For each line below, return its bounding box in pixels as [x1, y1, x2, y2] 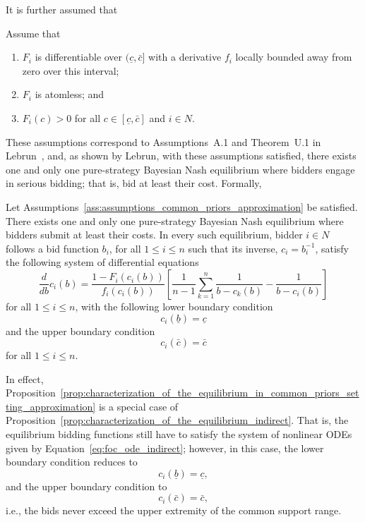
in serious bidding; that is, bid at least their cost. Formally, [6, 176, 262, 190]
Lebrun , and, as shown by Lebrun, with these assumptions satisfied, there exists [6, 148, 357, 163]
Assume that [6, 25, 61, 40]
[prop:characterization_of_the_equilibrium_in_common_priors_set [60, 385, 359, 400]
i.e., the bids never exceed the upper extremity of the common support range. [6, 503, 342, 518]
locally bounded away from [235, 49, 352, 64]
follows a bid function [6, 241, 99, 255]
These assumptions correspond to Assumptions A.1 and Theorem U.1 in [6, 134, 321, 149]
